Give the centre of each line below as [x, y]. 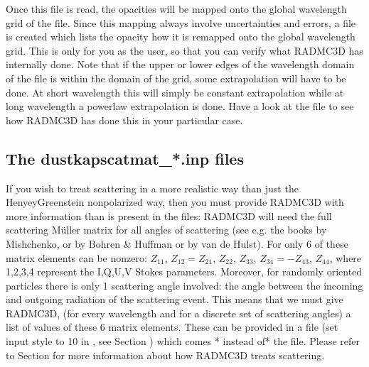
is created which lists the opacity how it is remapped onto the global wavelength [181, 37]
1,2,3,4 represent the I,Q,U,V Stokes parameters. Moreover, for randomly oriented [184, 272]
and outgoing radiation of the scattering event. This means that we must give [175, 299]
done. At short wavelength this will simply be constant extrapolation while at [175, 92]
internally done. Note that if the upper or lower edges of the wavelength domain [180, 64]
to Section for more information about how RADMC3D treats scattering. [165, 355]
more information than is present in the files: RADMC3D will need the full [169, 215]
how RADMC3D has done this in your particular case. [124, 120]
